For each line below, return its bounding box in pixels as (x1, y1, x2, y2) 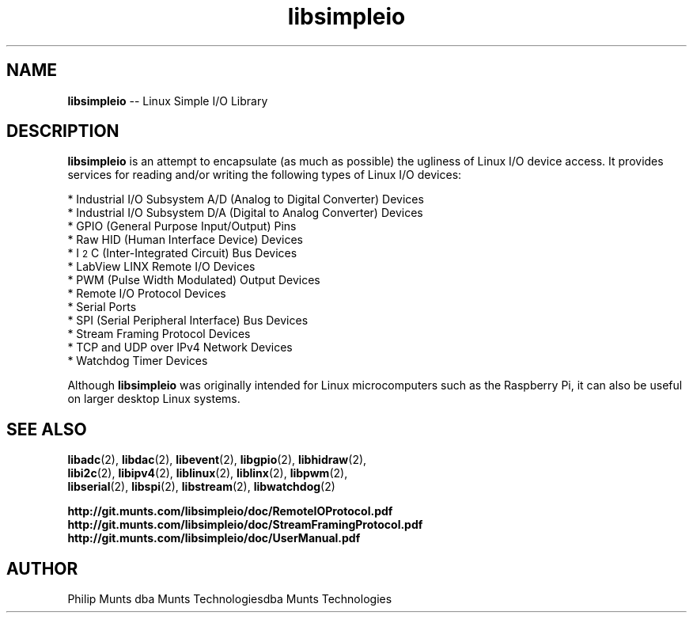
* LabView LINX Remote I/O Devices (67, 260, 256, 274)
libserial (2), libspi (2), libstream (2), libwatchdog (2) (67, 480, 335, 494)
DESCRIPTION (6, 121, 119, 142)
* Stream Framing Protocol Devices (67, 327, 251, 341)
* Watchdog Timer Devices (67, 354, 208, 368)
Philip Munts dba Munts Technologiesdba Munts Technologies (67, 592, 392, 606)
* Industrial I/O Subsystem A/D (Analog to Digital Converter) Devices (67, 192, 424, 207)
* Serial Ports (67, 300, 137, 314)
